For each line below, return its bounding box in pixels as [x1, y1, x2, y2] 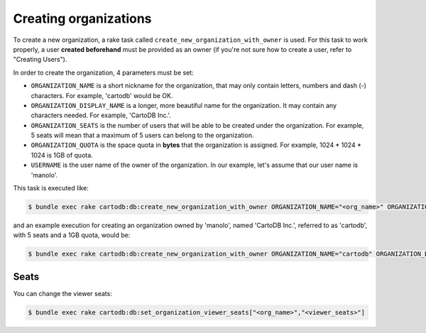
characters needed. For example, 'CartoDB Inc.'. [31, 111, 172, 120]
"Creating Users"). [13, 55, 67, 64]
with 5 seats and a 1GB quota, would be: [13, 231, 131, 239]
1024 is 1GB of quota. [31, 151, 94, 159]
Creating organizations [13, 11, 152, 26]
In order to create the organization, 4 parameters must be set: [13, 68, 195, 77]
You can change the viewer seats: [13, 289, 113, 297]
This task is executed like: [13, 184, 89, 192]
